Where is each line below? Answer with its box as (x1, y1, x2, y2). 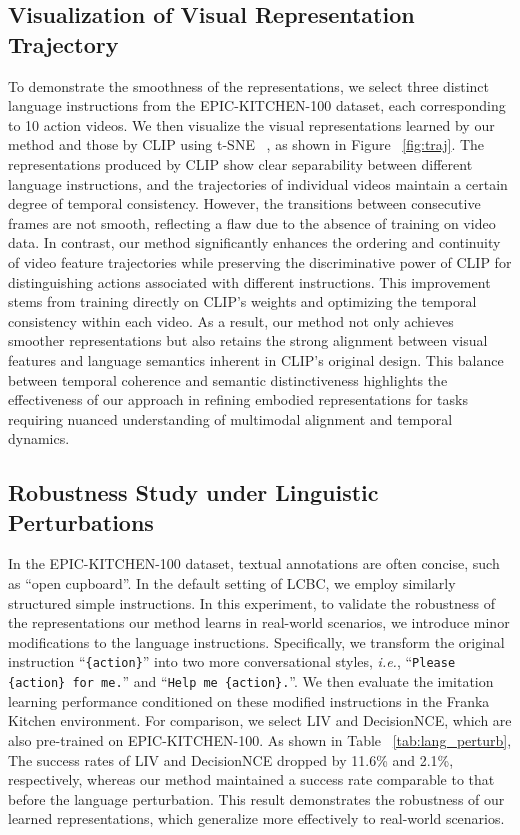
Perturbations (8, 506, 154, 537)
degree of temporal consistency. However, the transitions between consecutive (8, 193, 481, 214)
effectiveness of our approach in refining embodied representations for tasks (8, 389, 468, 410)
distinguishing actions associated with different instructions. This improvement (8, 271, 491, 292)
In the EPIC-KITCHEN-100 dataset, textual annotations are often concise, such (8, 553, 500, 574)
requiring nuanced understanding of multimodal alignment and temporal (8, 408, 453, 429)
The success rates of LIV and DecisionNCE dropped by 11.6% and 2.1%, (8, 749, 454, 770)
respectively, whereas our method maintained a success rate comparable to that (8, 769, 495, 790)
